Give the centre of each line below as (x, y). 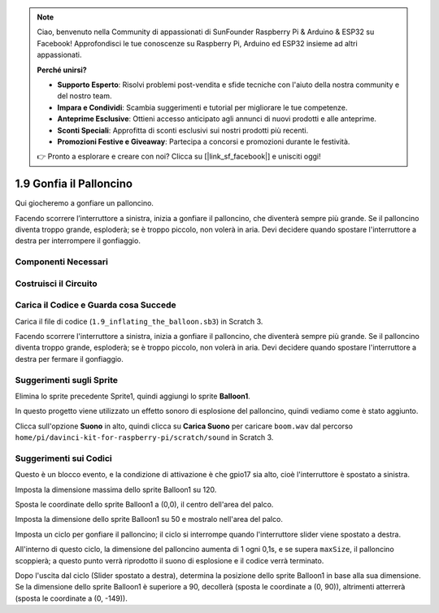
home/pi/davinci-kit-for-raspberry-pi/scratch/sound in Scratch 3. (144, 437)
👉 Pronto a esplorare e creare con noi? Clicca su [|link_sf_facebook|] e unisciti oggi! (179, 157)
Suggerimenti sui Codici (64, 458)
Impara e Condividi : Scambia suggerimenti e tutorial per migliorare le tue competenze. (202, 107)
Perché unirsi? (62, 70)
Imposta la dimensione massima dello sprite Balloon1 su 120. (116, 489)
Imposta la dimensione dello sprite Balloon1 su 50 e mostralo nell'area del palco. (149, 520)
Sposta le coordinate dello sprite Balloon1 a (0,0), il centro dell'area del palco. (144, 505)
